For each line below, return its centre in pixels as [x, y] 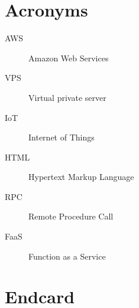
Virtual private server [67, 97]
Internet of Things [62, 137]
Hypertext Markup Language [81, 177]
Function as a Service [67, 256]
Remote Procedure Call [71, 216]
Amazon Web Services [69, 58]
